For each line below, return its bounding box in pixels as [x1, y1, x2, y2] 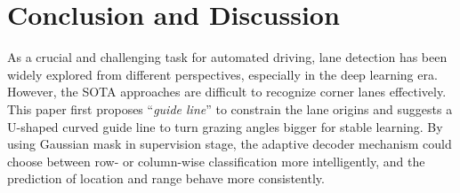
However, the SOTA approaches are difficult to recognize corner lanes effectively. [7, 82, 447, 101]
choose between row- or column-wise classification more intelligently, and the [7, 151, 425, 170]
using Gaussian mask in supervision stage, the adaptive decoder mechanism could [7, 135, 452, 153]
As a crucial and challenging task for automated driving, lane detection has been [7, 48, 448, 66]
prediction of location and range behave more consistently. [7, 169, 325, 188]
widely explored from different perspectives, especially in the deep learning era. [7, 65, 438, 83]
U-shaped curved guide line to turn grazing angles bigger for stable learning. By [7, 117, 443, 135]
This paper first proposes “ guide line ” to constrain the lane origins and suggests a [7, 99, 453, 118]
